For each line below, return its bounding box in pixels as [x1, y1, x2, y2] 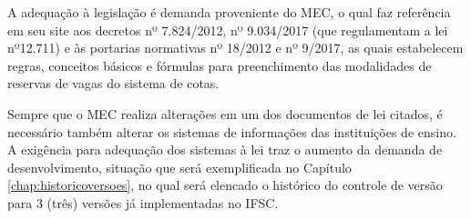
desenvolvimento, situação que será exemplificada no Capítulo [7, 157, 352, 176]
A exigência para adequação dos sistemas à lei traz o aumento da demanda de [7, 140, 443, 159]
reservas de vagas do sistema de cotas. [7, 74, 220, 93]
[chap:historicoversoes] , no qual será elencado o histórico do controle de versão [7, 175, 443, 194]
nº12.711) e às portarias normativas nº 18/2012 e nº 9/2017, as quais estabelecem [7, 38, 464, 57]
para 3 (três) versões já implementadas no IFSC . [7, 193, 279, 212]
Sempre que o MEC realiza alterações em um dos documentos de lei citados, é [7, 104, 443, 123]
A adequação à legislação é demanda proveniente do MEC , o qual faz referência [7, 3, 451, 21]
